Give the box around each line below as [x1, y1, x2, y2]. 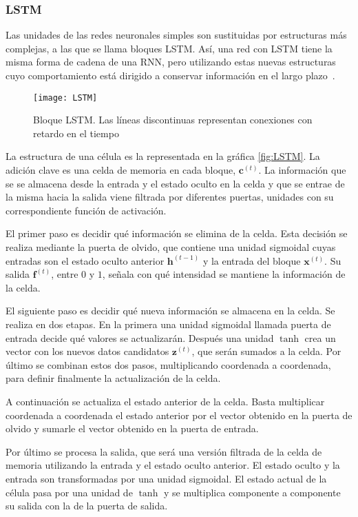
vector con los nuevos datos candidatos [6, 344, 169, 358]
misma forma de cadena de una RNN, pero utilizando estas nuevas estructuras [6, 54, 336, 69]
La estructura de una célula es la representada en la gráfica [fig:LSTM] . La [6, 149, 320, 163]
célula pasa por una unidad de [6, 485, 133, 499]
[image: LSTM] [33, 92, 98, 103]
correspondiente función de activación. [6, 203, 167, 217]
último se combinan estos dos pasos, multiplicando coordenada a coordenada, [6, 357, 331, 372]
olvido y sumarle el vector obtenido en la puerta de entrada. [6, 421, 259, 436]
